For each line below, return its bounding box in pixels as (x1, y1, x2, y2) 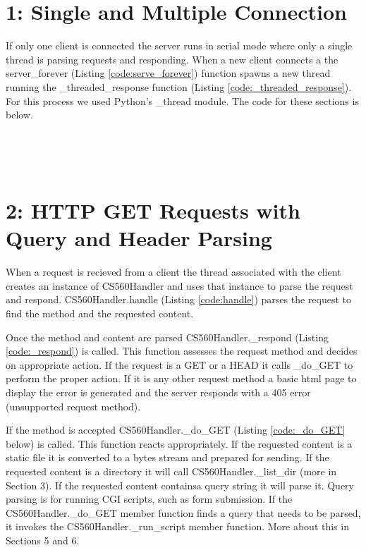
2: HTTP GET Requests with (6, 196, 300, 225)
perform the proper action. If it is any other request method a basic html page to (6, 371, 357, 386)
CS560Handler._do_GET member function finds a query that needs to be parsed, (6, 505, 361, 520)
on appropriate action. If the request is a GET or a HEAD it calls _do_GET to (6, 357, 353, 372)
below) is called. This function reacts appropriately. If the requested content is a (6, 436, 353, 451)
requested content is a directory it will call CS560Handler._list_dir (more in (6, 463, 337, 478)
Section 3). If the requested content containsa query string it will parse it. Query (6, 477, 355, 492)
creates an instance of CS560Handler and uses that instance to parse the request (6, 278, 353, 293)
